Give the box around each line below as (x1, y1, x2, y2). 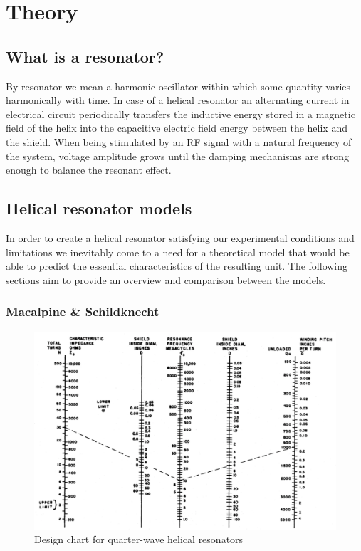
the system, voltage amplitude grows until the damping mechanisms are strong (6, 148, 349, 163)
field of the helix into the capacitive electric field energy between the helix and (6, 120, 347, 135)
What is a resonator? (6, 45, 164, 67)
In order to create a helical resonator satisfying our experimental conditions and (6, 230, 355, 245)
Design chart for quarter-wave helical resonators (34, 532, 244, 547)
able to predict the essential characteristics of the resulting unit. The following (6, 258, 348, 273)
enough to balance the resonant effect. (6, 162, 172, 177)
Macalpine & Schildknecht (6, 303, 159, 320)
